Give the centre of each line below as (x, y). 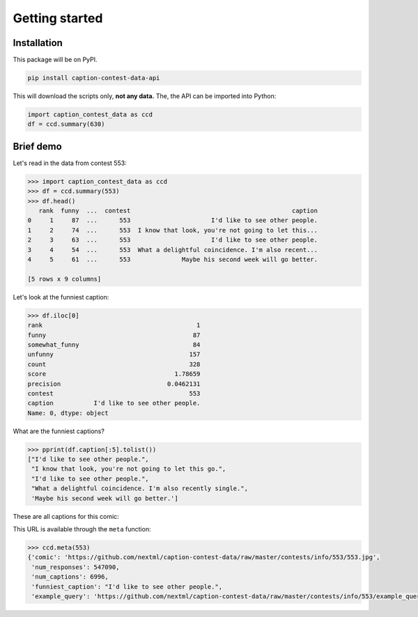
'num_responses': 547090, (76, 567)
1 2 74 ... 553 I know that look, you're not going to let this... (173, 230)
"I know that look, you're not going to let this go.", (129, 469)
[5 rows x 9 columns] (64, 279)
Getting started (58, 18)
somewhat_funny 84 (114, 344)
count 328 (114, 364)
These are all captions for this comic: (66, 516)
